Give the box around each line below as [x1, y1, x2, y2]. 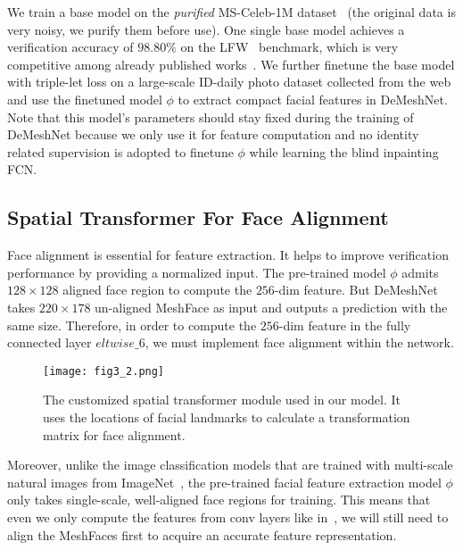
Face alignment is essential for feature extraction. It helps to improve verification [7, 246, 449, 264]
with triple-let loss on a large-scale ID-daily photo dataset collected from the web [7, 72, 451, 91]
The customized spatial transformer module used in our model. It [43, 390, 401, 409]
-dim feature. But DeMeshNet [274, 280, 438, 299]
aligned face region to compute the [62, 280, 252, 299]
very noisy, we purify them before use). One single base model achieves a [7, 20, 405, 38]
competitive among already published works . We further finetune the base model [7, 54, 455, 73]
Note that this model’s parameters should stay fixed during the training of [7, 107, 414, 126]
